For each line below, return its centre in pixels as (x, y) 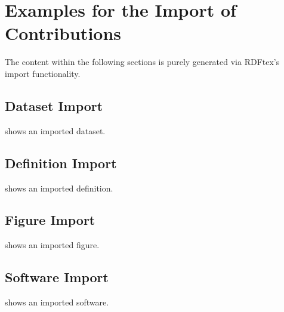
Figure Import (50, 220)
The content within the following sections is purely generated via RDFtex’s (142, 62)
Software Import (57, 277)
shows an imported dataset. (55, 130)
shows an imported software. (57, 302)
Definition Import (61, 163)
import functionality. (43, 73)
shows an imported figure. (52, 245)
